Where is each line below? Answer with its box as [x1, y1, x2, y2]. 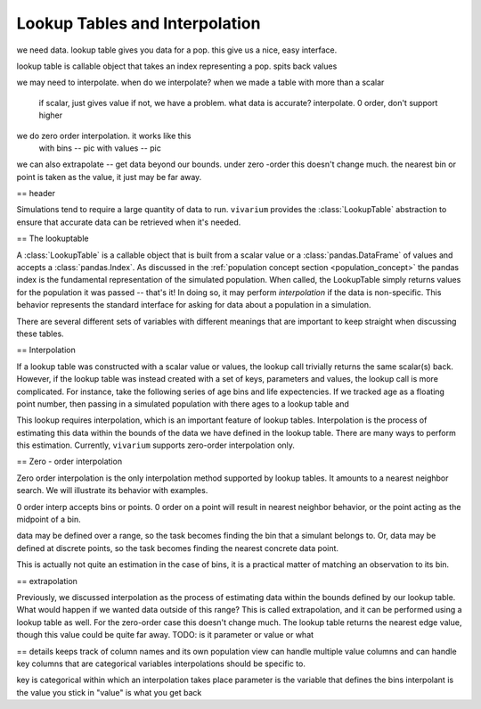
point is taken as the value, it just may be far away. [16, 171, 202, 182]
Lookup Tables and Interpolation [16, 13, 261, 33]
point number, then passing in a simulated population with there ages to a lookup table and [16, 398, 349, 409]
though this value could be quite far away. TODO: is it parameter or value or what [16, 630, 314, 640]
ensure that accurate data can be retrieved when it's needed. [16, 217, 241, 227]
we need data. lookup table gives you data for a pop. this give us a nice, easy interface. [16, 45, 338, 55]
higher [38, 110, 62, 120]
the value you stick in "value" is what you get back [16, 687, 202, 697]
